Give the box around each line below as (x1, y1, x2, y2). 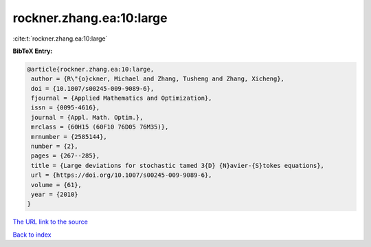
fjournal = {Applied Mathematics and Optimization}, (31, 94, 212, 103)
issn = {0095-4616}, (31, 104, 100, 111)
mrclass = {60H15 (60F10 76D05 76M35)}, (31, 123, 169, 131)
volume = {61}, (31, 181, 82, 189)
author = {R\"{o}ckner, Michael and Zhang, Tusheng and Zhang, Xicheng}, (31, 75, 285, 83)
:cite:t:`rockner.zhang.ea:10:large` (12, 34, 108, 43)
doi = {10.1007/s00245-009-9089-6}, (31, 85, 155, 92)
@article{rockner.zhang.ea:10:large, (27, 65, 155, 73)
